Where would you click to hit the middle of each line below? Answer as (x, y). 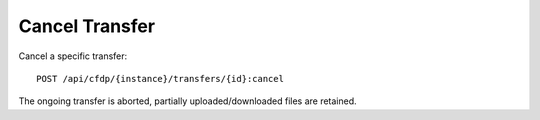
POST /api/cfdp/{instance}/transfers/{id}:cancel (160, 78)
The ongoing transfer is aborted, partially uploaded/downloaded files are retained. (187, 101)
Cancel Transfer (86, 26)
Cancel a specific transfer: (73, 56)
